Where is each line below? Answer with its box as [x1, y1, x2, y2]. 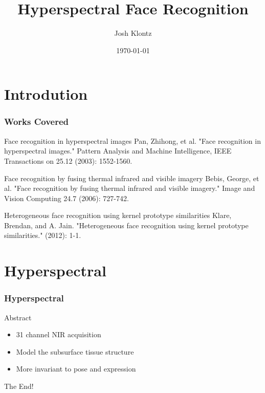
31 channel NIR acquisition [16, 329, 101, 340]
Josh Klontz [114, 28, 152, 38]
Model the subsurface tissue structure [16, 346, 134, 357]
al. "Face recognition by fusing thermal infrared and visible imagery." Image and [4, 183, 255, 193]
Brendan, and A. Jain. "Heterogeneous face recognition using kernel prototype [4, 220, 249, 230]
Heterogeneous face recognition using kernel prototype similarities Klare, [4, 210, 232, 221]
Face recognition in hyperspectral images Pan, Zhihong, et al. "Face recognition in [4, 135, 261, 146]
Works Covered [4, 115, 69, 128]
